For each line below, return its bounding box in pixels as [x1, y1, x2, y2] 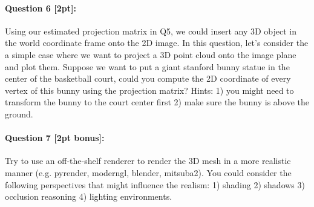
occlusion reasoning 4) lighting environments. [5, 190, 172, 203]
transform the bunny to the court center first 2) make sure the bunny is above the [5, 96, 309, 108]
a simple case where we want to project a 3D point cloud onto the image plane [5, 48, 296, 61]
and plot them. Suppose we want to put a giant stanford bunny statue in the [5, 60, 290, 73]
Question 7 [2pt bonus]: [5, 131, 105, 144]
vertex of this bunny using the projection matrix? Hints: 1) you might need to [5, 84, 294, 96]
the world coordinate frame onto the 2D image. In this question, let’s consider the [5, 36, 309, 49]
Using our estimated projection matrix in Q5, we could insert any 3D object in [5, 24, 297, 37]
